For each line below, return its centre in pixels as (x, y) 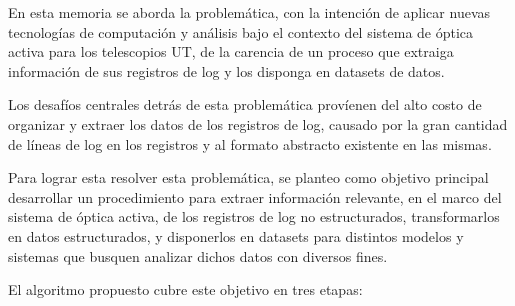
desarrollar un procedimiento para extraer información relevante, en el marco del (255, 196)
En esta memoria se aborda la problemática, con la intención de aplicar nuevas (249, 12)
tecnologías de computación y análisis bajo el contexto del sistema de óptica (241, 31)
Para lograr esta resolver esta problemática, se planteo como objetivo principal (248, 177)
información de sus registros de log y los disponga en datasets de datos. (226, 70)
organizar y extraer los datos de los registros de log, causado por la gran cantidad (258, 123)
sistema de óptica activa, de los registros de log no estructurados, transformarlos (254, 216)
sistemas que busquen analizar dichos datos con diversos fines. (198, 255)
